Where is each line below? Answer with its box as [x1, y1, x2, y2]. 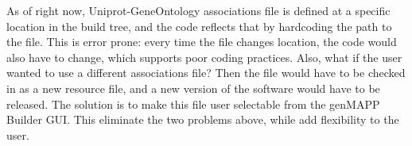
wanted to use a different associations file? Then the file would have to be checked [6, 64, 406, 81]
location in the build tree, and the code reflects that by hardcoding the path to [6, 17, 392, 34]
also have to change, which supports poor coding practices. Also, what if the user [6, 48, 402, 65]
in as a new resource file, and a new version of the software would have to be [6, 79, 380, 96]
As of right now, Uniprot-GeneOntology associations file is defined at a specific [6, 2, 391, 18]
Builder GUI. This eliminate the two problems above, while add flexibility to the [6, 111, 399, 128]
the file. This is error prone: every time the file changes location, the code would [6, 33, 397, 50]
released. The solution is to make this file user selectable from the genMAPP [6, 95, 380, 112]
